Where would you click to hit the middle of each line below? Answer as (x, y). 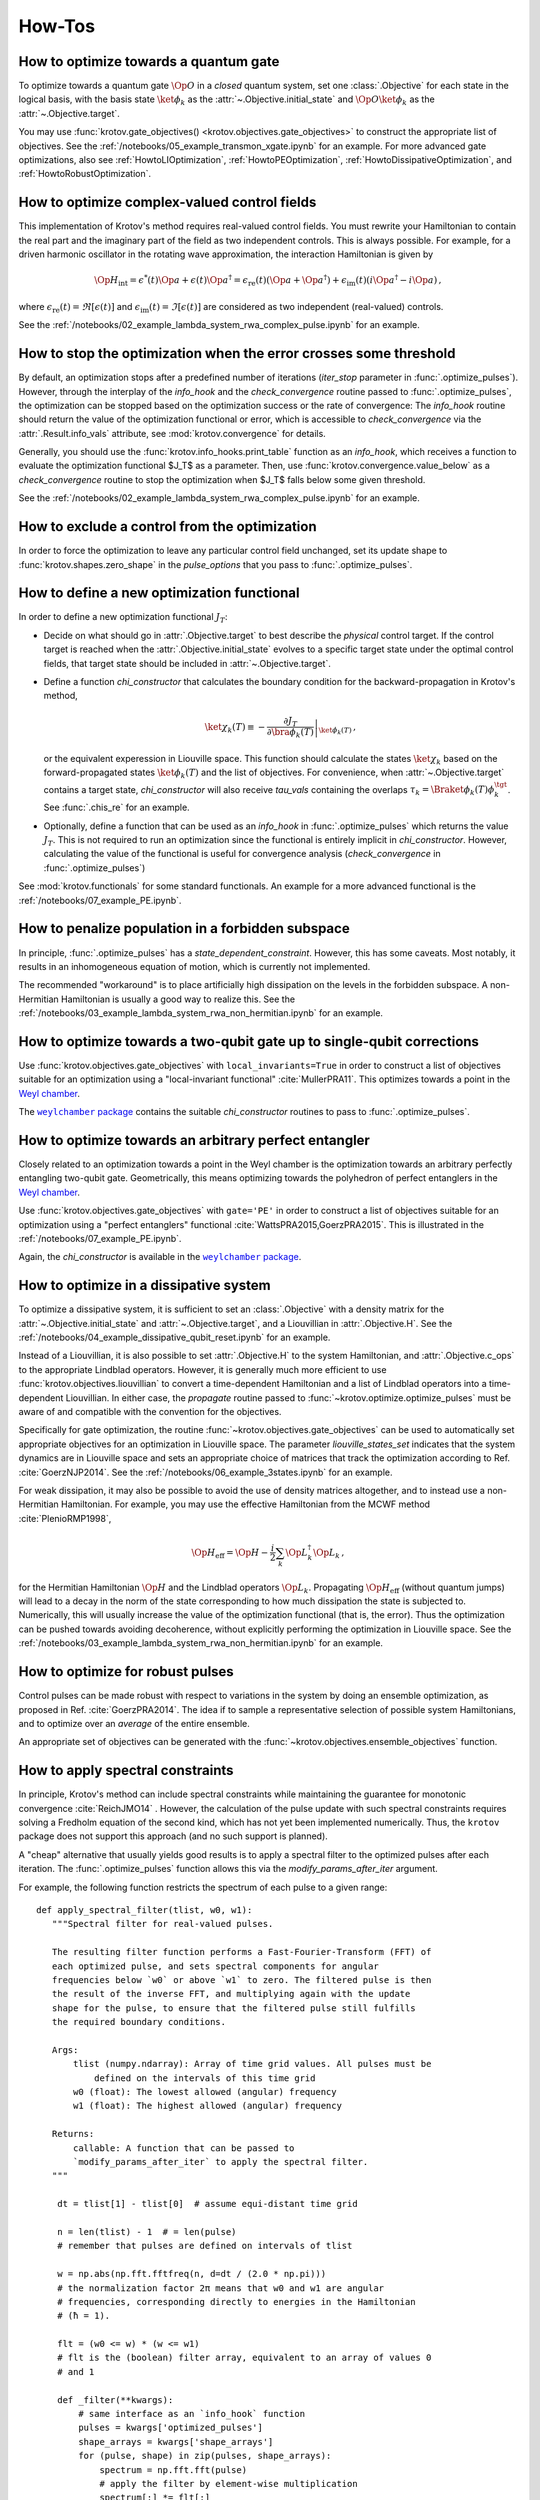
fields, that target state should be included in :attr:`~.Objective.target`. (187, 663)
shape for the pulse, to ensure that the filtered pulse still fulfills (233, 2008)
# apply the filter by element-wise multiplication (229, 2483)
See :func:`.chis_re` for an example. (116, 807)
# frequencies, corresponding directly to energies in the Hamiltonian (236, 2301)
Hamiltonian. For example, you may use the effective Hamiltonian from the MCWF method (245, 1504)
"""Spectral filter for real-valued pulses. (162, 1924)
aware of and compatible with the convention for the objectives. (150, 1412)
